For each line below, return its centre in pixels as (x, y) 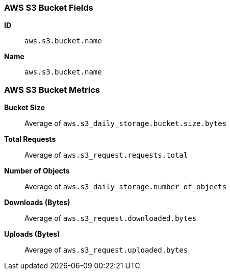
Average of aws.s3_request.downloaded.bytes (111, 218)
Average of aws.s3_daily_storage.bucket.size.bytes (126, 123)
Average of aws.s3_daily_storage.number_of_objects (126, 187)
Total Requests (30, 139)
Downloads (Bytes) (37, 203)
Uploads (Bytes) (32, 234)
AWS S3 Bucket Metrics (52, 90)
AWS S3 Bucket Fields (49, 8)
